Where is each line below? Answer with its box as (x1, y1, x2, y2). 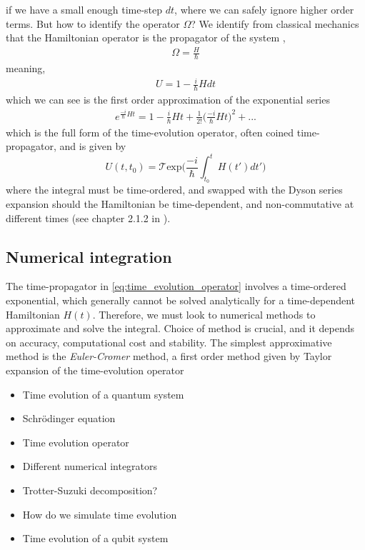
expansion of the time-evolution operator (6, 362, 184, 377)
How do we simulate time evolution (22, 506, 177, 521)
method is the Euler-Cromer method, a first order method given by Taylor (6, 349, 332, 364)
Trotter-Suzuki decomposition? (22, 482, 158, 497)
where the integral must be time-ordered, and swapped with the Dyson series (6, 182, 343, 197)
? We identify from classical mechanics (191, 16, 359, 31)
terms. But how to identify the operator (6, 16, 180, 31)
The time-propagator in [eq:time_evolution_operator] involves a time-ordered (6, 279, 346, 294)
